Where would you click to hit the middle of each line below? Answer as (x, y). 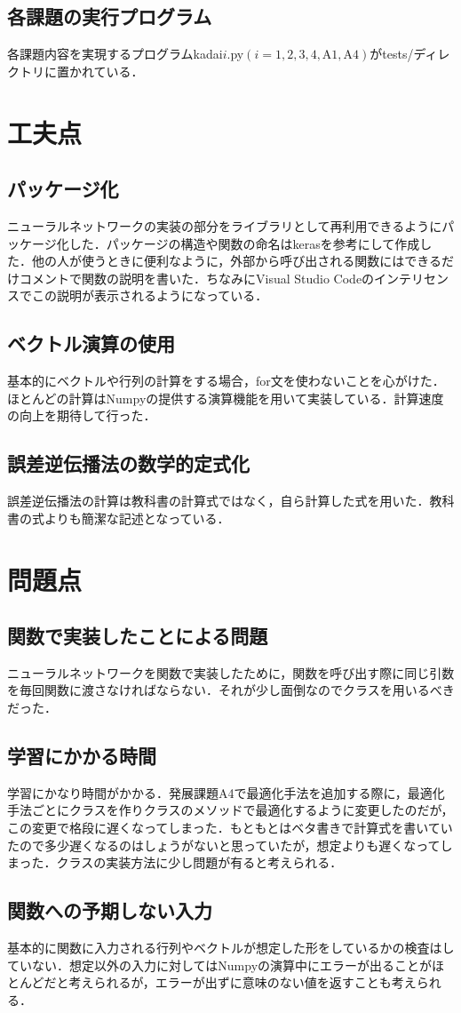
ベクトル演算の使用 (91, 343)
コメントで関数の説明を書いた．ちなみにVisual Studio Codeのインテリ (222, 278)
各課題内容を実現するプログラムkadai (115, 54)
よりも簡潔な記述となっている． (137, 518)
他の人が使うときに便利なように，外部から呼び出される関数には (218, 261)
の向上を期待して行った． (82, 415)
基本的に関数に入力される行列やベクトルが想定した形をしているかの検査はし (231, 948)
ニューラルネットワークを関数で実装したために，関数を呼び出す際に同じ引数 (231, 672)
